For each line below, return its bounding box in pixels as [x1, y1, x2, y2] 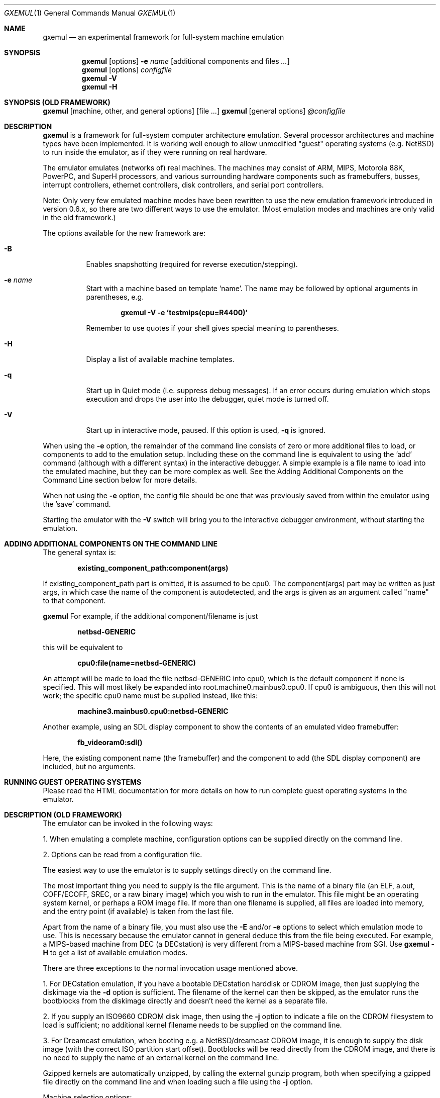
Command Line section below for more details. [43, 476, 197, 484]
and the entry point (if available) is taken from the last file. [43, 907, 234, 916]
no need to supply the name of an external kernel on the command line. [43, 1053, 279, 1062]
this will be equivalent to [43, 643, 123, 652]
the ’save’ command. [43, 500, 111, 508]
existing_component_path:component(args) [77, 564, 229, 572]
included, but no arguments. [43, 762, 136, 771]
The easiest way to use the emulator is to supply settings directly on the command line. [43, 866, 332, 874]
